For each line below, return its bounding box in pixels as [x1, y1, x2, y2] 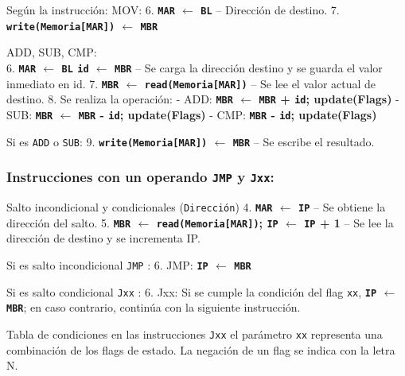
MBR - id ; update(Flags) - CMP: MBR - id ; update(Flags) [78, 106, 377, 122]
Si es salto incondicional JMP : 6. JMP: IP [6, 256, 208, 273]
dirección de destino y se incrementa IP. [6, 230, 201, 246]
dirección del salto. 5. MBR [6, 214, 131, 231]
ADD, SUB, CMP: [6, 44, 97, 60]
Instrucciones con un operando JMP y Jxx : [6, 167, 275, 187]
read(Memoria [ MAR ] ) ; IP [156, 214, 278, 231]
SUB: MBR [6, 106, 53, 122]
